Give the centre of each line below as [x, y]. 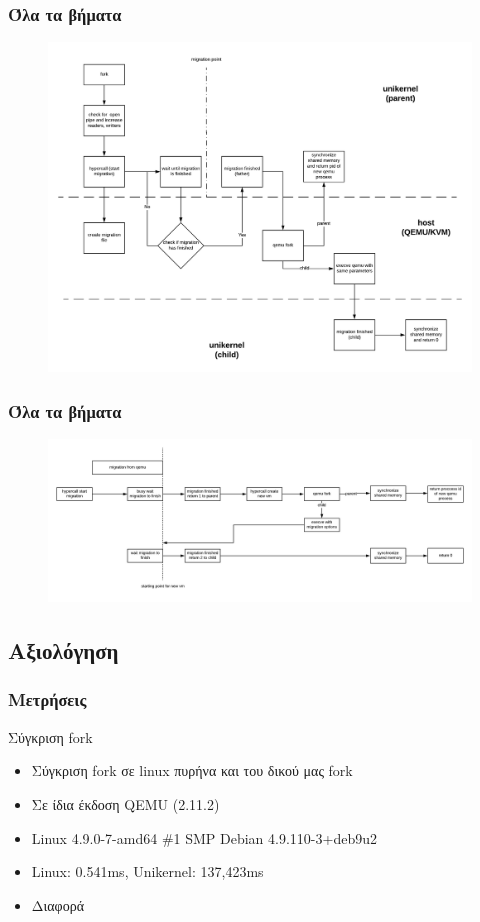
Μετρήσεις [47, 699]
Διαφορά [57, 904]
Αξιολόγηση [63, 650]
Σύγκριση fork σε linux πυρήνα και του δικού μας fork [192, 770]
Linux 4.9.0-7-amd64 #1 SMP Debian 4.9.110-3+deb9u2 [204, 837]
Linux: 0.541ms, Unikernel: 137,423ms [147, 871]
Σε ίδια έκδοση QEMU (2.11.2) [125, 803]
